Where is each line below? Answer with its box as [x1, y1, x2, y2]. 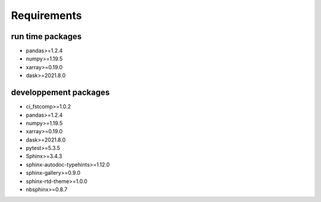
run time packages [11, 31, 82, 41]
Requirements [11, 9, 83, 22]
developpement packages [11, 88, 110, 98]
